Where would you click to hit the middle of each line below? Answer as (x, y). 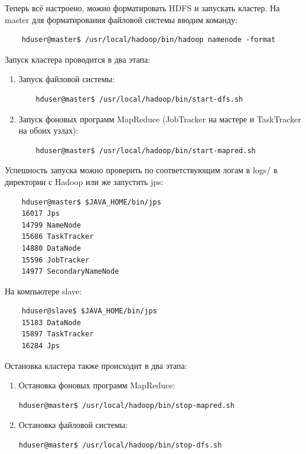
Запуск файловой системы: (66, 79)
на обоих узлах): (48, 130)
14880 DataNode (51, 248)
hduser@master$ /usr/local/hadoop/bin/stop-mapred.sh (126, 405)
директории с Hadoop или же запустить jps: (84, 181)
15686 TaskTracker (58, 237)
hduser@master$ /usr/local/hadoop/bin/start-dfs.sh (139, 99)
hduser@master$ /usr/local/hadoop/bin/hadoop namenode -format (149, 40)
